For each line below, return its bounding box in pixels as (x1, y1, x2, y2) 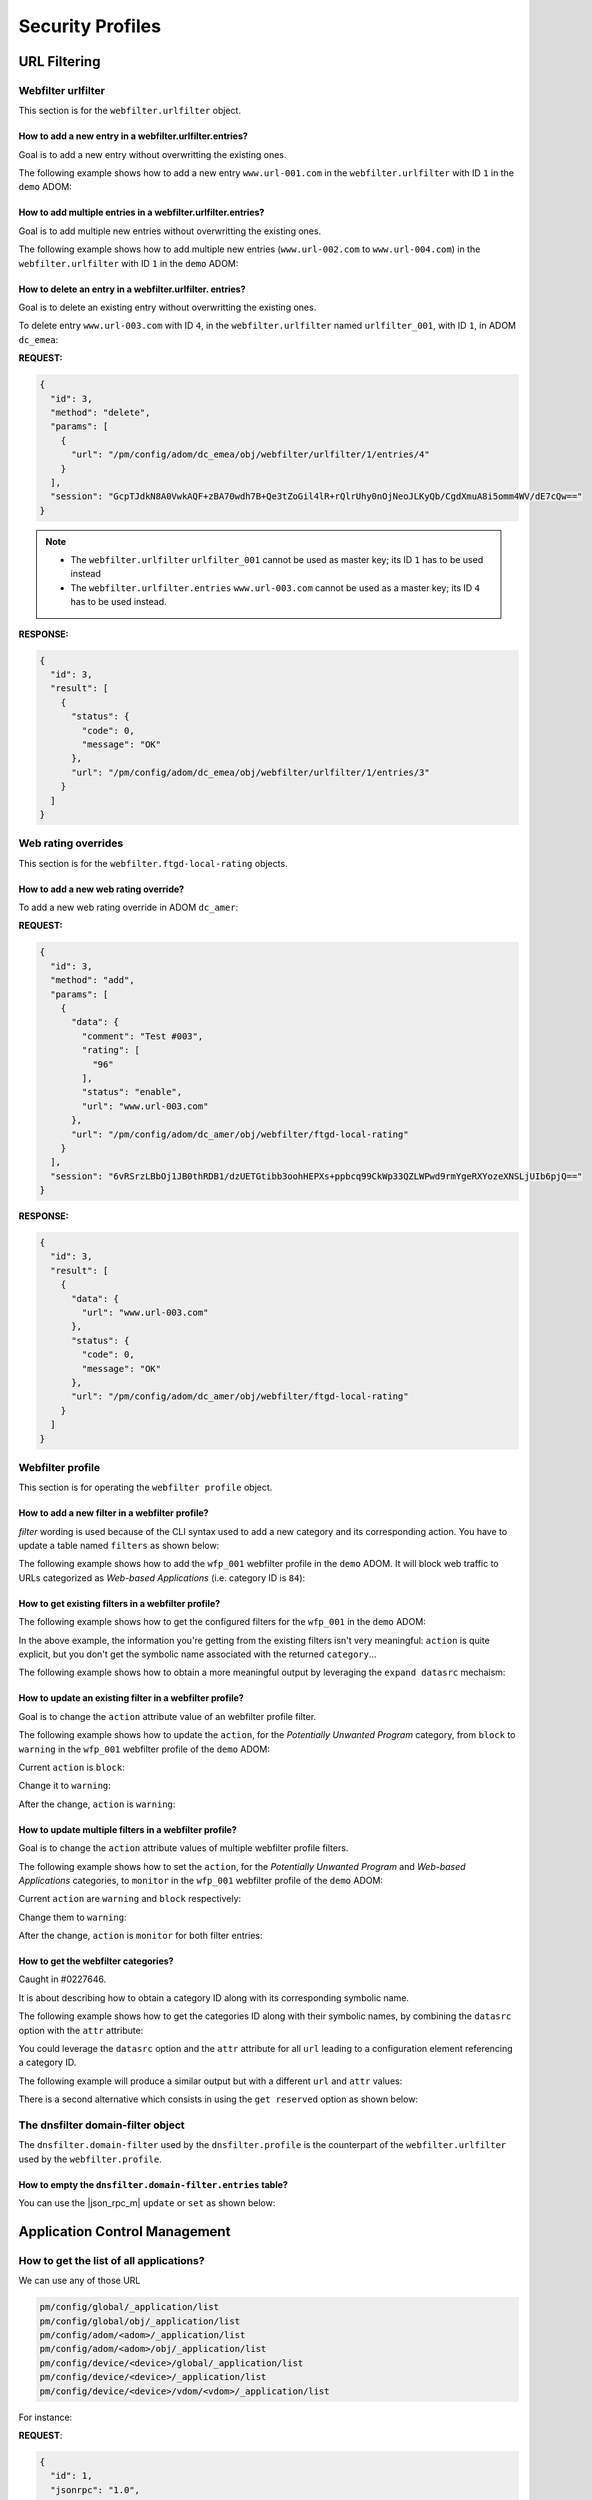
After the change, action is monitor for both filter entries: (18, 1930, 263, 1942)
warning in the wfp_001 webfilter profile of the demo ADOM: (18, 1743, 270, 1755)
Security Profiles (18, 15, 162, 37)
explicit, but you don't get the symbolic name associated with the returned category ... (18, 1648, 377, 1660)
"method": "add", (50, 975, 135, 986)
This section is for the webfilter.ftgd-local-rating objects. (18, 857, 289, 869)
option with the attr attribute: (18, 2024, 144, 2036)
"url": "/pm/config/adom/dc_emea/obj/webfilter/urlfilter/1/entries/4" (71, 449, 430, 460)
